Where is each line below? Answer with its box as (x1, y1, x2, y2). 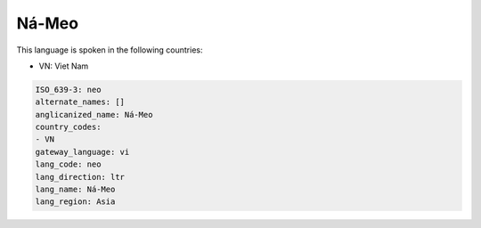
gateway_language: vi (35, 147, 130, 157)
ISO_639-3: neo (35, 85, 102, 94)
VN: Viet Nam (38, 61, 89, 71)
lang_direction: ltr (35, 172, 125, 182)
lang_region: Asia (35, 197, 116, 207)
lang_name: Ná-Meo (35, 184, 116, 195)
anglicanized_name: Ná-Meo (35, 110, 153, 119)
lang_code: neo (35, 159, 102, 169)
